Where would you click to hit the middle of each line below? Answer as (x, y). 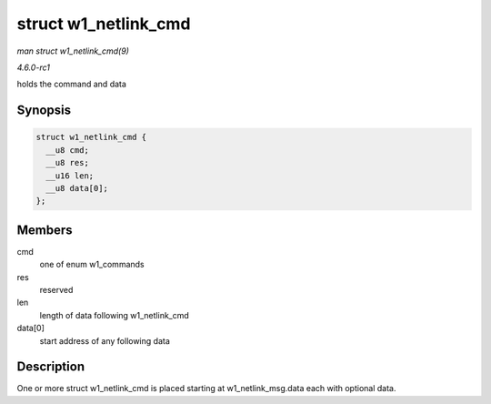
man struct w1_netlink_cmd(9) (73, 51)
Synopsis (44, 111)
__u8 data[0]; (77, 188)
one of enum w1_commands (92, 265)
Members (45, 230)
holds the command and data (72, 84)
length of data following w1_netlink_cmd (115, 315)
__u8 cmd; (68, 150)
